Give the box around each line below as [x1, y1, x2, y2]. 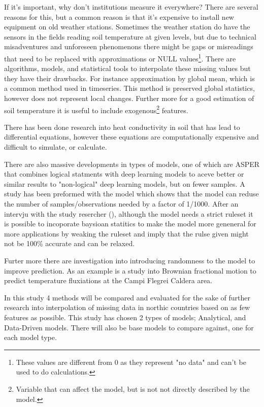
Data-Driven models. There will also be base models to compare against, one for [4, 322, 254, 332]
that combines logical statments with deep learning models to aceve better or [4, 168, 244, 179]
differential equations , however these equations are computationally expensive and [4, 131, 259, 142]
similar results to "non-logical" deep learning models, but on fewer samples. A [4, 178, 245, 189]
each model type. [4, 332, 57, 343]
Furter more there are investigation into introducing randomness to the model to [4, 255, 255, 265]
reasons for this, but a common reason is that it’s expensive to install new [4, 11, 234, 22]
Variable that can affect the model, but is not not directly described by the [16, 383, 250, 394]
